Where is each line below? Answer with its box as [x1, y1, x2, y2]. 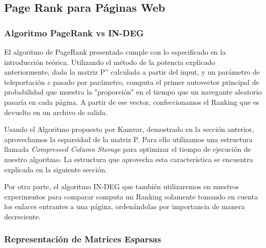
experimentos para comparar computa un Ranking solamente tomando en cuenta [4, 191, 258, 201]
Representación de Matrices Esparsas [4, 233, 161, 245]
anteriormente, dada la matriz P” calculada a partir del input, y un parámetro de [4, 66, 260, 77]
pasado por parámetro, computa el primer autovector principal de [53, 76, 259, 87]
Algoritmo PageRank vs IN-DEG [4, 26, 144, 39]
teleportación [4, 76, 45, 87]
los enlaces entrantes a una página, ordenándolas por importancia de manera [4, 201, 245, 212]
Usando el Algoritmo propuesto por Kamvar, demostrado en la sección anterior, [4, 124, 254, 134]
